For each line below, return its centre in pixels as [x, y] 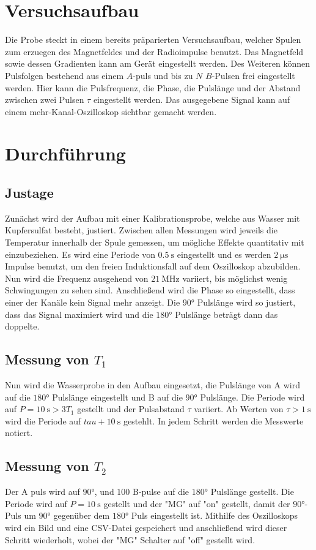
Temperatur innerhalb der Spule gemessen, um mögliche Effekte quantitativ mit [155, 242]
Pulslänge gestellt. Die [252, 492]
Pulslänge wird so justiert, [246, 302]
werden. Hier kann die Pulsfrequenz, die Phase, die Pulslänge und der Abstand [153, 87]
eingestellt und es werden [224, 254]
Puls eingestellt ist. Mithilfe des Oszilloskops [214, 515]
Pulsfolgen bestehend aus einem [64, 75]
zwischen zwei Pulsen [45, 100]
